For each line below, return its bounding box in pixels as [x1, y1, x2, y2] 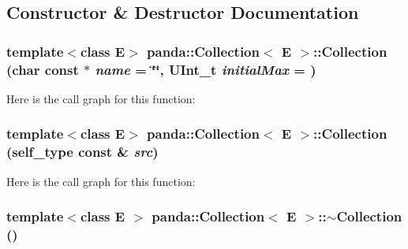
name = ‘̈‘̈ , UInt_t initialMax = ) [95, 59, 316, 79]
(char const [6, 59, 79, 79]
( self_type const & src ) [6, 142, 159, 162]
